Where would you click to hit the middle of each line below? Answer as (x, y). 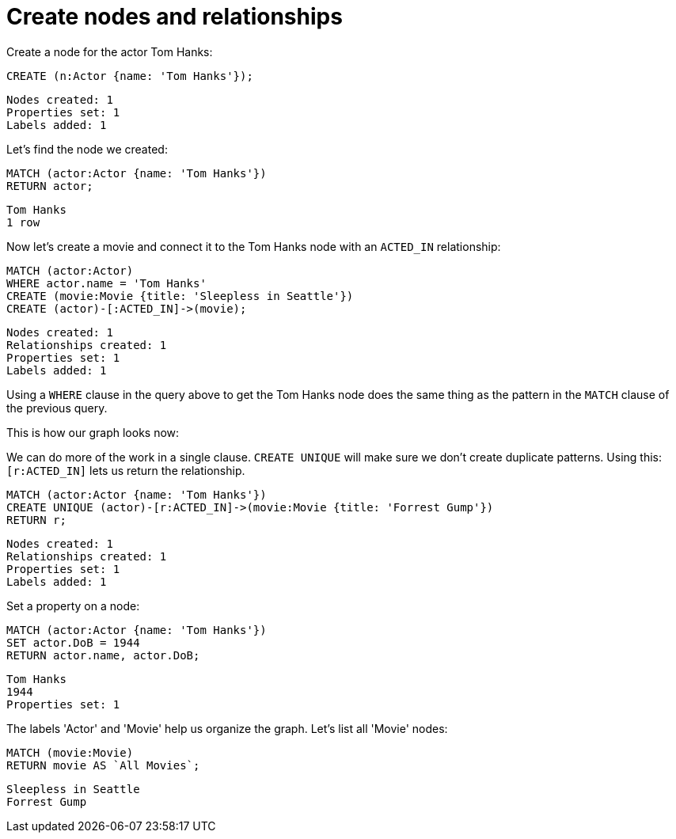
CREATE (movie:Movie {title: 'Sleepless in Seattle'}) (180, 296)
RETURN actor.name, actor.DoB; (103, 655)
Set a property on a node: (73, 606)
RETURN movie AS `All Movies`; (103, 765)
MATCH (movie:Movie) (70, 752)
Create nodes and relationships (175, 17)
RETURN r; (36, 520)
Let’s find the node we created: (87, 149)
